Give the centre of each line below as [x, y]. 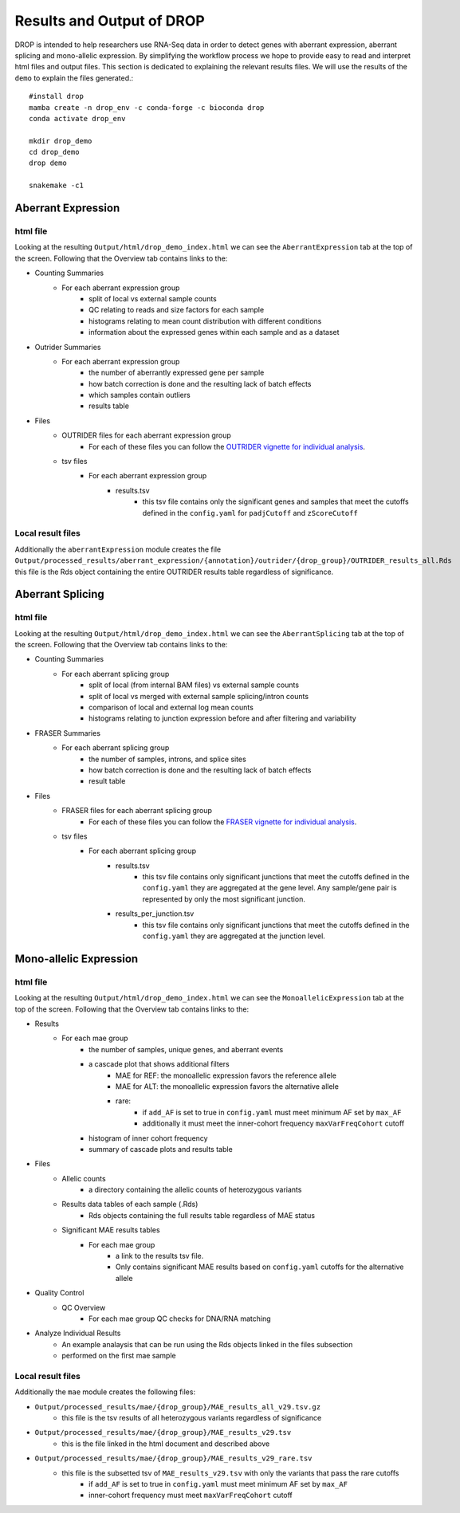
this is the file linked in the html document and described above [166, 1444]
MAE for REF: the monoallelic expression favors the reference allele [226, 1075]
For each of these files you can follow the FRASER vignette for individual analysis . [223, 822]
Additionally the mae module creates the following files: [105, 1392]
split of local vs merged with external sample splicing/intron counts [199, 696]
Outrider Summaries [68, 347]
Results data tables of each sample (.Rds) [130, 1205]
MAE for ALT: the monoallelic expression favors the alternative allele [227, 1086]
